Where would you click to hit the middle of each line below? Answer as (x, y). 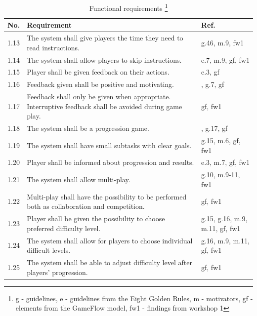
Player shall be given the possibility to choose (96, 218)
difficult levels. (49, 250)
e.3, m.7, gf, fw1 (225, 162)
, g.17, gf (214, 128)
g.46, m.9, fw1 (222, 42)
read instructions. (53, 47)
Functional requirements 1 (128, 7)
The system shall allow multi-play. (79, 179)
